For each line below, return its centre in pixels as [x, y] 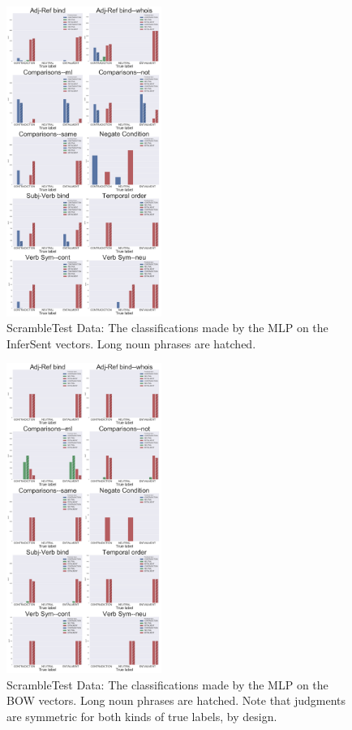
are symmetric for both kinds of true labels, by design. [142, 716]
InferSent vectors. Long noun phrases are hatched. [131, 343]
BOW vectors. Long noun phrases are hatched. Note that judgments [176, 700]
